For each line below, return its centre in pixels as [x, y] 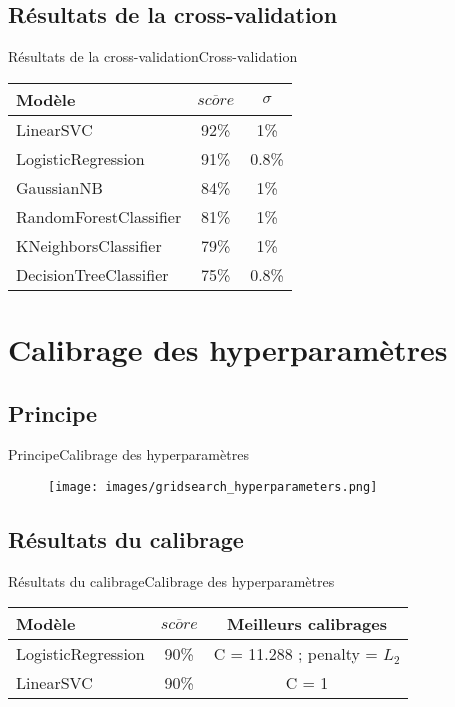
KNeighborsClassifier [89, 245]
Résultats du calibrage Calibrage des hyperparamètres [171, 580]
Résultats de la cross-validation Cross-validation [153, 56]
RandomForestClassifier [99, 216]
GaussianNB [59, 187]
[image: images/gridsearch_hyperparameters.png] [213, 486]
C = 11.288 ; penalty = [295, 654]
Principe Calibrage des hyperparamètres [128, 454]
